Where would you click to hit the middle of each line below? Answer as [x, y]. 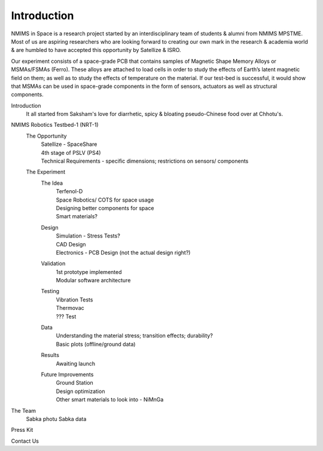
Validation [53, 264]
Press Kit [22, 430]
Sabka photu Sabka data [56, 419]
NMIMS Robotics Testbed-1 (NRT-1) [55, 125]
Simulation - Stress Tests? [88, 236]
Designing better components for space [105, 208]
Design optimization [80, 391]
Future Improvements [67, 374]
